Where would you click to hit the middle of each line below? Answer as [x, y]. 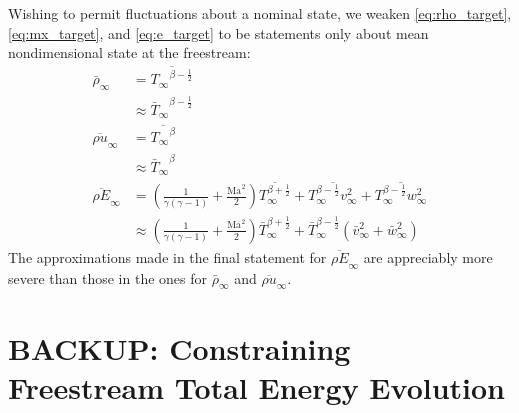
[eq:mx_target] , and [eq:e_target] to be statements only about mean [218, 32]
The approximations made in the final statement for [167, 256]
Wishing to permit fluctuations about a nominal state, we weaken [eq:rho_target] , [260, 13]
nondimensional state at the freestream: [129, 52]
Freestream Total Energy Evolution [257, 386]
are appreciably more [428, 256]
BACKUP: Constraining [179, 347]
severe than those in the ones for [108, 277]
